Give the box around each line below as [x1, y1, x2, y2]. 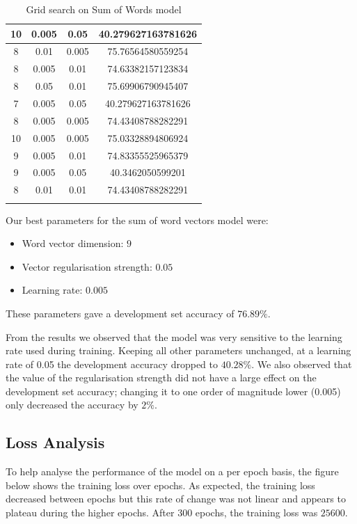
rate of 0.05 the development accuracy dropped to [6, 356, 219, 371]
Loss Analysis [6, 431, 105, 453]
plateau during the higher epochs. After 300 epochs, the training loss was [6, 505, 318, 520]
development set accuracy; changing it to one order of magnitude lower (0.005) [6, 383, 341, 398]
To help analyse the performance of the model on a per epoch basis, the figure [6, 464, 339, 479]
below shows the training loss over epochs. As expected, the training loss [6, 477, 315, 492]
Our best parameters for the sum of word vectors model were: [6, 212, 269, 227]
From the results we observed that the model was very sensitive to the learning [6, 329, 342, 344]
